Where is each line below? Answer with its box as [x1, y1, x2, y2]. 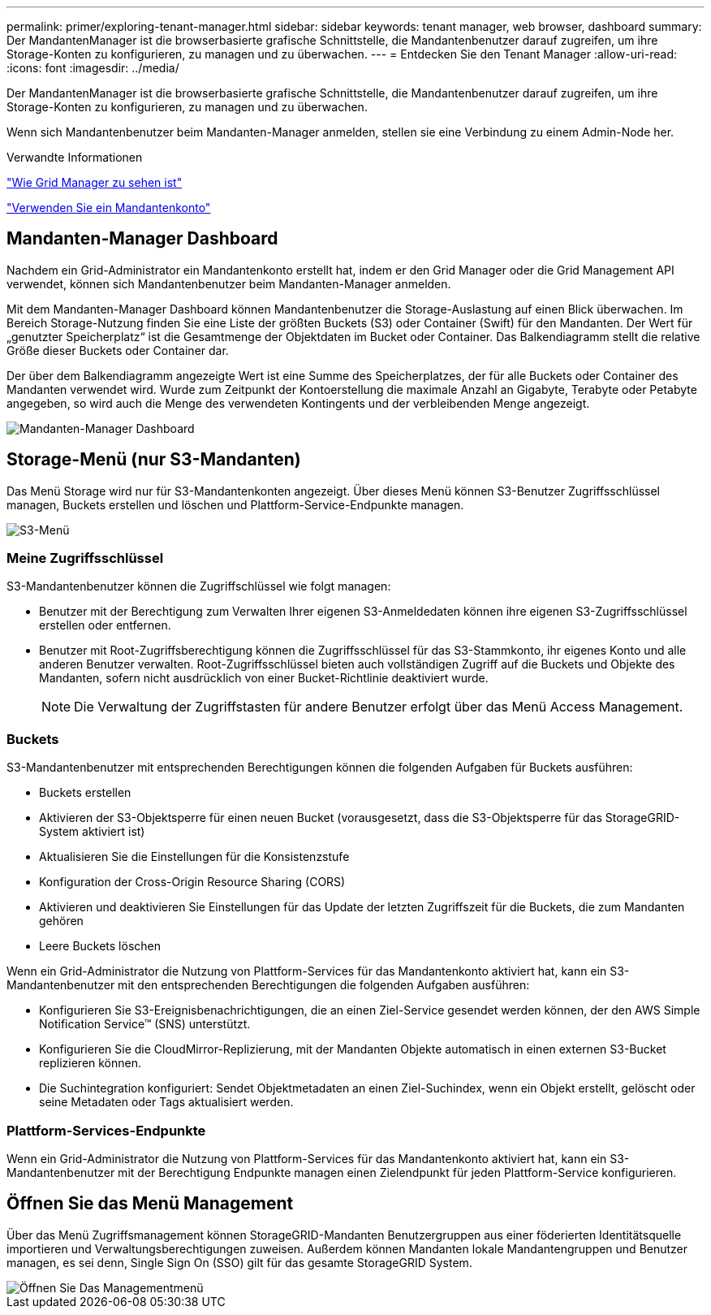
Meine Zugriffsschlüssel [6, 550, 164, 567]
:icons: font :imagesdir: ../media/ [6, 61, 179, 75]
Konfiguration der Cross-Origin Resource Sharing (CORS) [39, 875, 346, 889]
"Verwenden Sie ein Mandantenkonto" [6, 201, 211, 214]
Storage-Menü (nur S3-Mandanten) [6, 449, 301, 470]
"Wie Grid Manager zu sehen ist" [6, 175, 183, 189]
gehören [39, 914, 84, 928]
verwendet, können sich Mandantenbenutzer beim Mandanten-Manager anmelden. [6, 276, 451, 291]
